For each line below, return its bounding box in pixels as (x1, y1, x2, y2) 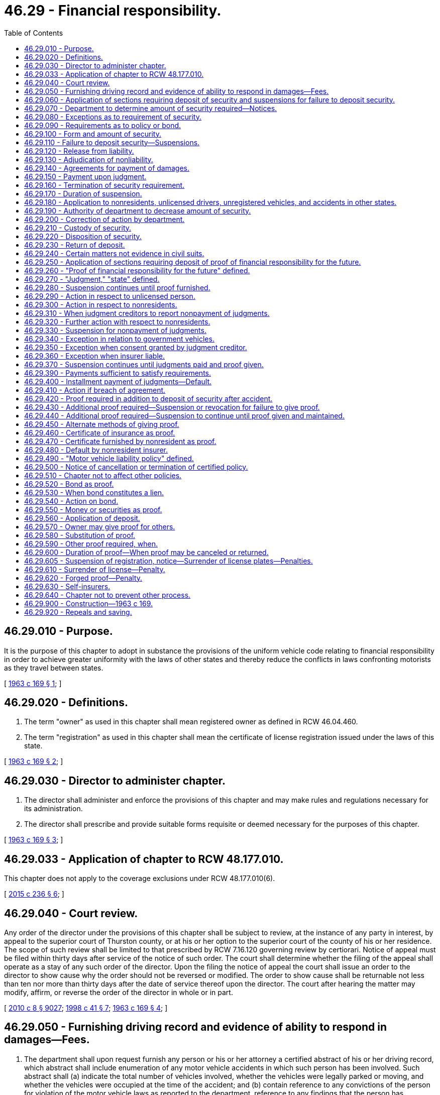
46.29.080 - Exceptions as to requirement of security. (24, 112, 202, 121)
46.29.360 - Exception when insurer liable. (24, 351, 165, 360)
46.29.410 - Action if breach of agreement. (24, 385, 166, 394)
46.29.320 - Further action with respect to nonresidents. (24, 317, 210, 326)
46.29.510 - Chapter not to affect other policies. (24, 471, 182, 480)
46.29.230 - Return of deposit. (24, 240, 125, 249)
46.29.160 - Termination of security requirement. (24, 180, 185, 189)
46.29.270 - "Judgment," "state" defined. (24, 274, 160, 283)
